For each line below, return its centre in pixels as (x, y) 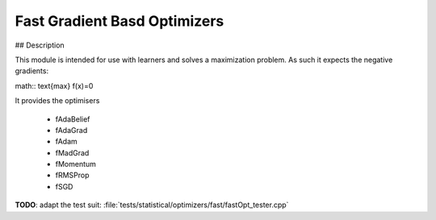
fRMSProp (72, 175)
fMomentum (76, 164)
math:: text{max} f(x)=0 (54, 85)
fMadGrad (72, 152)
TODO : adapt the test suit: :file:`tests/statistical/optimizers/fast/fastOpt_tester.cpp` (152, 205)
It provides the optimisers (57, 101)
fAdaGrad (71, 130)
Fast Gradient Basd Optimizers (119, 21)
